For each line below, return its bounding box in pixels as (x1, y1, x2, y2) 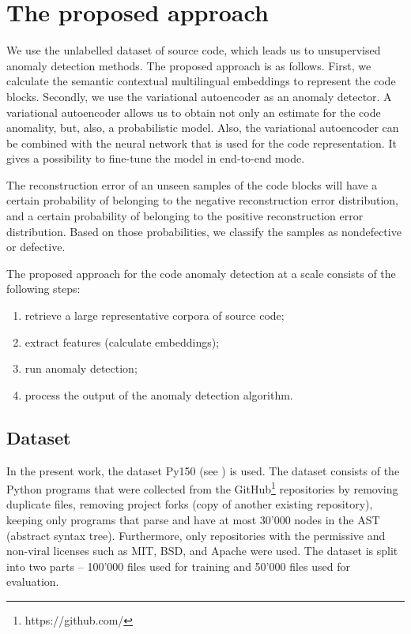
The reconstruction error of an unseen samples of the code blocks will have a (6, 176, 378, 193)
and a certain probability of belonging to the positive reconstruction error (6, 208, 364, 224)
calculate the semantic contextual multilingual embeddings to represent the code (6, 73, 396, 89)
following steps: (6, 280, 81, 297)
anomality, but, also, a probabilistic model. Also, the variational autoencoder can (6, 119, 399, 136)
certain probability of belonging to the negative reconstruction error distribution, (6, 192, 398, 208)
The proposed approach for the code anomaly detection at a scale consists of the (6, 264, 396, 281)
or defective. (6, 238, 66, 255)
